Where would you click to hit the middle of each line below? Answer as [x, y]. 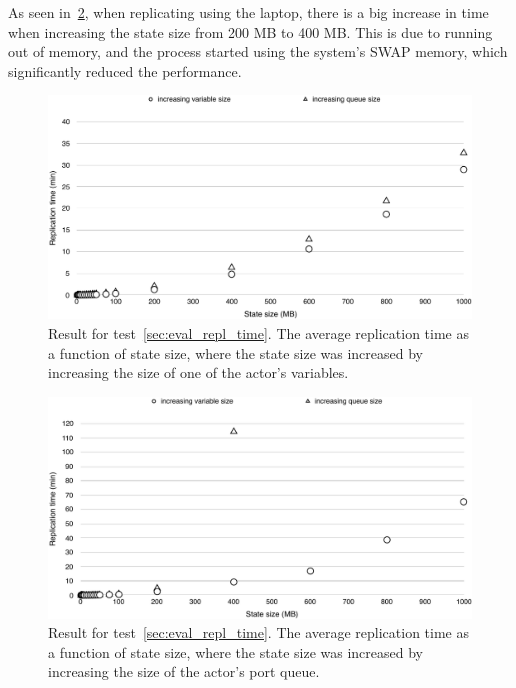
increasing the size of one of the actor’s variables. [198, 372]
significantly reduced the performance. [125, 70]
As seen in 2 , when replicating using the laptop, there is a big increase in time [248, 12]
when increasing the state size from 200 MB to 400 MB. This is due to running [250, 31]
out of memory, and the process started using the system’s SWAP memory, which [258, 51]
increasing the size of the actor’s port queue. [184, 671]
